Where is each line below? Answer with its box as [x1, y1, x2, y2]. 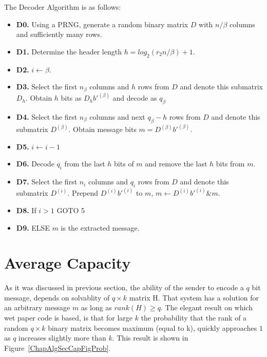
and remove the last [145, 158, 207, 169]
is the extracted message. [61, 222, 140, 233]
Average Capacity [4, 252, 131, 273]
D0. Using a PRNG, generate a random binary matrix [16, 18, 188, 29]
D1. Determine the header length [16, 46, 122, 57]
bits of [114, 158, 134, 169]
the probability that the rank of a [141, 312, 247, 323]
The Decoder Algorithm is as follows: [4, 2, 121, 12]
